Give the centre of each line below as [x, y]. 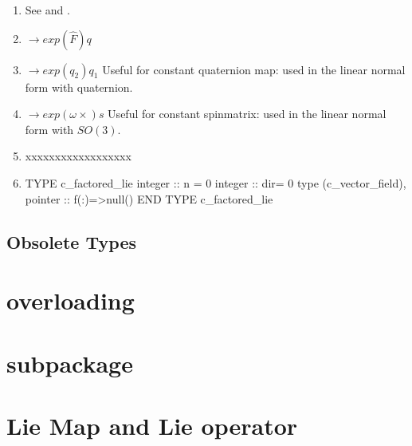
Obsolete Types [72, 241]
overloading [71, 300]
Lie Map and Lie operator [152, 425]
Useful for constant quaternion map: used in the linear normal [254, 69]
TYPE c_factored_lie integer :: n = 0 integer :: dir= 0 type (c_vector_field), [216, 182]
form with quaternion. [79, 87]
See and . [47, 10]
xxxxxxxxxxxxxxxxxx [78, 156]
